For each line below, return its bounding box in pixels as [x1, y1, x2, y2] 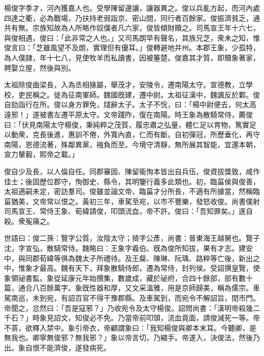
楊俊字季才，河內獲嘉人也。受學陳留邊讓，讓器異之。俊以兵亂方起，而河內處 [4, 3, 260, 13]
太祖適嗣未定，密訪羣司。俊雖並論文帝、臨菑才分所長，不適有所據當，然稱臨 [4, 186, 260, 197]
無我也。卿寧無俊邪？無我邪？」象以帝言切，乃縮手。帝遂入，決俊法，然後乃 [4, 332, 260, 343]
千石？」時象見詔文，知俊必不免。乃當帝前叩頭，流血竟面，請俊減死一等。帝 [4, 312, 260, 323]
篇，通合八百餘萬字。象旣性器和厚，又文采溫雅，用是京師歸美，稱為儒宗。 [4, 282, 253, 293]
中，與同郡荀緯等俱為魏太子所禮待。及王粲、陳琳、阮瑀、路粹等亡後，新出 [4, 252, 253, 263]
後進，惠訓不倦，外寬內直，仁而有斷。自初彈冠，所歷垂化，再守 [46, 129, 260, 140]
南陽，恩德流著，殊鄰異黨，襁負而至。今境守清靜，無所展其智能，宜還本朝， [4, 139, 260, 149]
